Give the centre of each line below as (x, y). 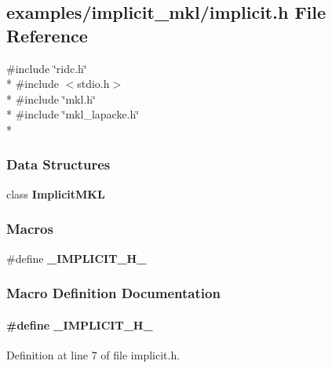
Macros (30, 229)
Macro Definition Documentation (113, 293)
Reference (47, 35)
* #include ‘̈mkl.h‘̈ (51, 98)
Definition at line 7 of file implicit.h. (93, 354)
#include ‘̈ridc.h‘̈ (47, 68)
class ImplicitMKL (56, 193)
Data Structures (58, 164)
